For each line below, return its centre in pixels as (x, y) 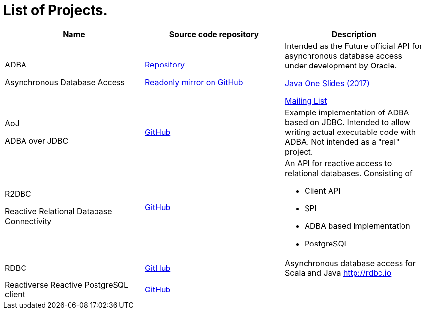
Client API (322, 190)
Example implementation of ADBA (347, 112)
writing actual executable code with (350, 132)
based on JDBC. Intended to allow (347, 122)
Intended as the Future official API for (354, 46)
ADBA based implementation (357, 226)
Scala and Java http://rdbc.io (338, 273)
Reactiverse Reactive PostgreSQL (67, 284)
